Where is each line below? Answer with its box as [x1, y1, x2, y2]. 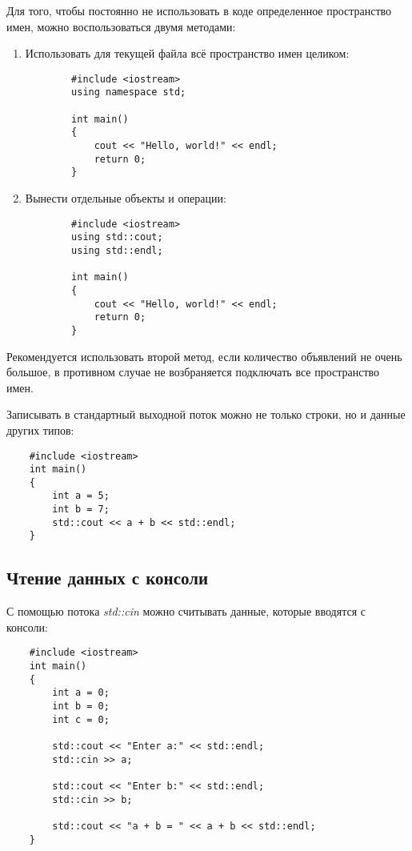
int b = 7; [52, 504, 110, 516]
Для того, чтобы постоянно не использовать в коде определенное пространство [6, 2, 392, 18]
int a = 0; [52, 687, 110, 699]
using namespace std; [71, 86, 186, 98]
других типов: [6, 421, 74, 438]
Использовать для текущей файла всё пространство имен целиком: [25, 45, 350, 62]
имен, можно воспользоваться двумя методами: [6, 18, 236, 34]
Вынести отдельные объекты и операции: [25, 190, 226, 207]
